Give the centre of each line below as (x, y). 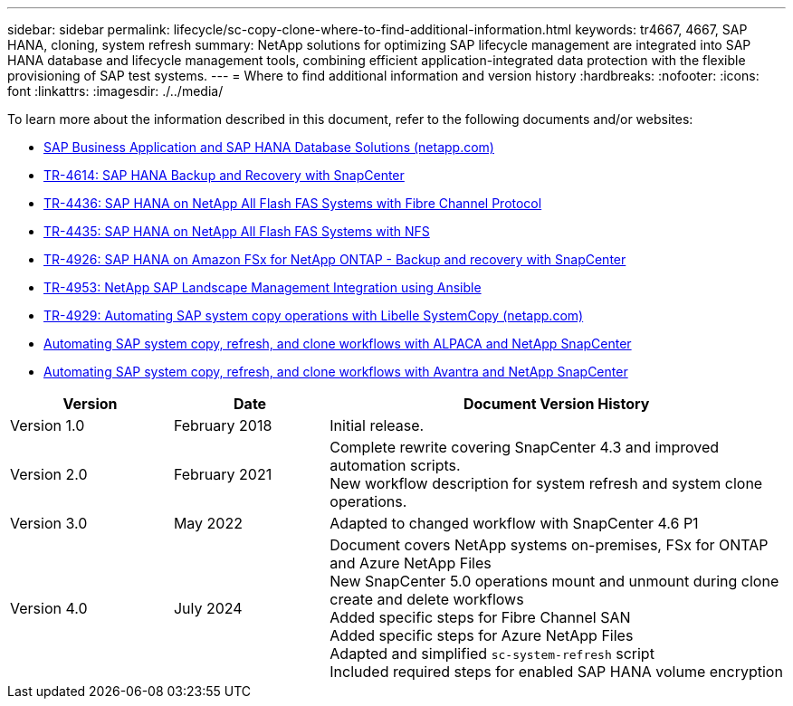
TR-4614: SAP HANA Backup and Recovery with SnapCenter (224, 175)
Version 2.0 (49, 474)
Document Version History (556, 404)
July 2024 (208, 608)
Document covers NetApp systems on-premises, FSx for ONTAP (549, 545)
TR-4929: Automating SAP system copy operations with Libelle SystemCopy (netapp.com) (314, 315)
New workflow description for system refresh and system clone (546, 483)
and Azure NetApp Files (411, 563)
